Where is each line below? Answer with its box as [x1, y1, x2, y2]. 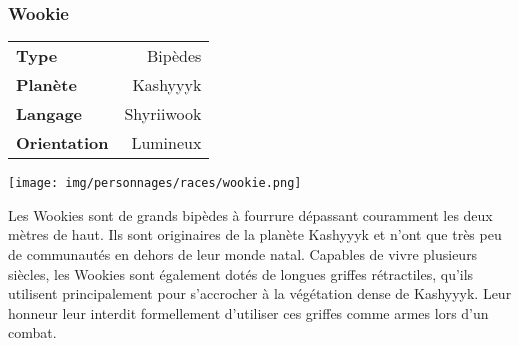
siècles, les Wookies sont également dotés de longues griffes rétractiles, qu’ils [8, 263, 474, 284]
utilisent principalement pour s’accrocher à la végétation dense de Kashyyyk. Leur [8, 283, 512, 304]
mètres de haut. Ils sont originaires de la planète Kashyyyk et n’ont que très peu [8, 224, 502, 245]
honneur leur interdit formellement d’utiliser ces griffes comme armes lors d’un [8, 302, 489, 323]
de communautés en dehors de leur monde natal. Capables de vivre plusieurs [8, 244, 478, 265]
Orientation [16, 131, 109, 155]
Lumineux [131, 131, 202, 155]
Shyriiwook [124, 102, 202, 126]
